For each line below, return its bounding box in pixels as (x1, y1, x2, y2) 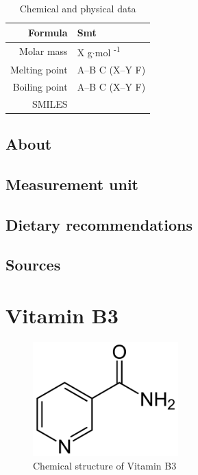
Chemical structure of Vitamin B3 (33, 459, 177, 473)
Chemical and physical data (19, 1, 136, 15)
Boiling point (12, 79, 68, 93)
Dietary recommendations (5, 213, 193, 235)
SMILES (32, 96, 68, 111)
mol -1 (95, 43, 121, 60)
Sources (5, 254, 61, 275)
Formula (27, 25, 68, 39)
